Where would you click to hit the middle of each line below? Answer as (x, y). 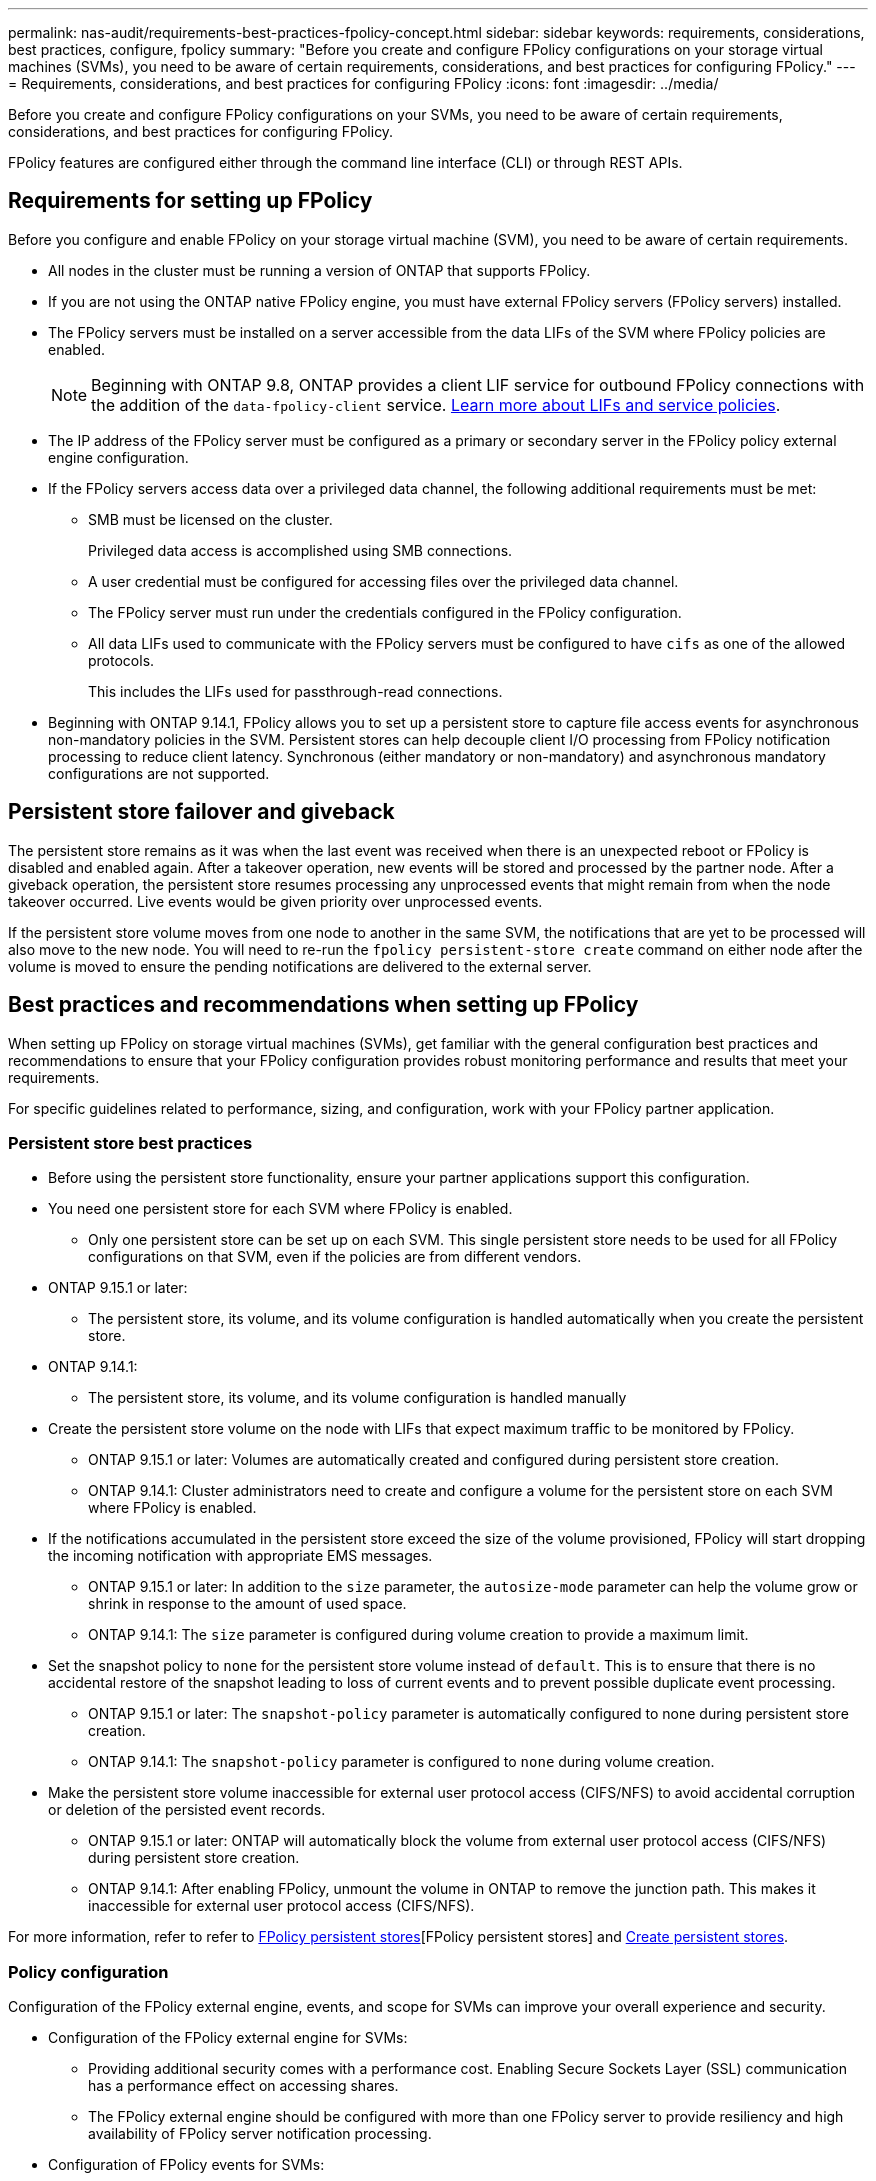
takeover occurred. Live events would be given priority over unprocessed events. (275, 901)
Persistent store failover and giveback (201, 812)
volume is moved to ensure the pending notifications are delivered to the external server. (300, 966)
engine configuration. (118, 457)
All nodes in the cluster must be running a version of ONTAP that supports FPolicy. (319, 270)
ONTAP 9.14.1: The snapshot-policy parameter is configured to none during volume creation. (401, 1762)
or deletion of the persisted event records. (187, 1810)
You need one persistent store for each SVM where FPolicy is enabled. (280, 1209)
